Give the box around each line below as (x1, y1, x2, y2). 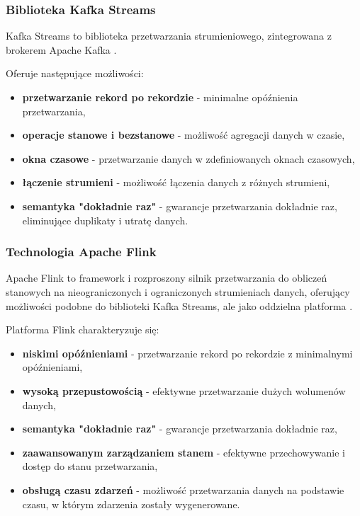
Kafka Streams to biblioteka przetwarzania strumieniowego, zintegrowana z (6, 28, 332, 43)
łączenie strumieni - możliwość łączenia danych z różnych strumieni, (22, 175, 330, 190)
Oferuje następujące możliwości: (6, 66, 144, 81)
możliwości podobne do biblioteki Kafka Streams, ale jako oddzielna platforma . (6, 298, 353, 313)
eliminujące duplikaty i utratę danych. (22, 212, 189, 227)
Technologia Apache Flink (6, 243, 157, 260)
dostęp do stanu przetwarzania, (22, 459, 158, 474)
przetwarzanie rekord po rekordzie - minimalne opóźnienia (22, 90, 298, 104)
